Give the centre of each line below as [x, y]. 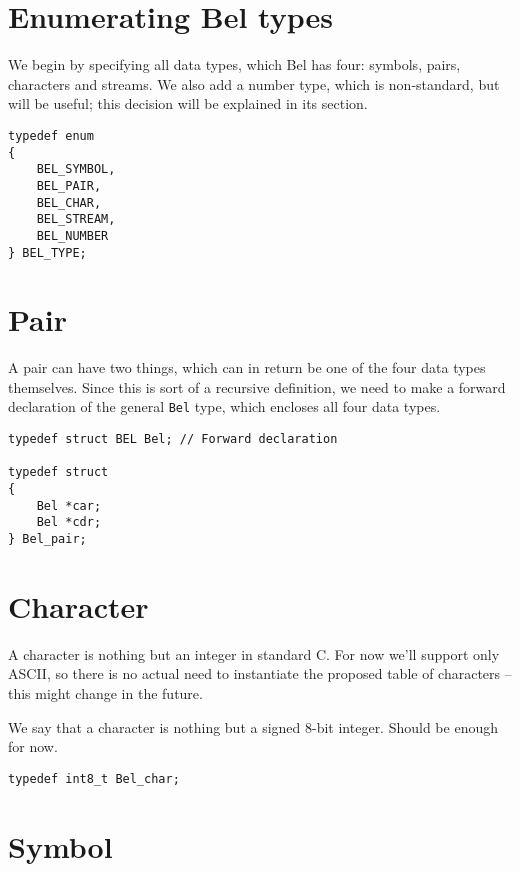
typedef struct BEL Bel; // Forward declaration [173, 439]
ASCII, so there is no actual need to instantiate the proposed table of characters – [260, 673]
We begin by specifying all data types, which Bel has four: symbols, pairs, [234, 64]
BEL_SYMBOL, [76, 169]
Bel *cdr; [69, 522]
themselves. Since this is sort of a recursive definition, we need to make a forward [257, 386]
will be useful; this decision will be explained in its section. [188, 103]
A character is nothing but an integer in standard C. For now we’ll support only [254, 653]
